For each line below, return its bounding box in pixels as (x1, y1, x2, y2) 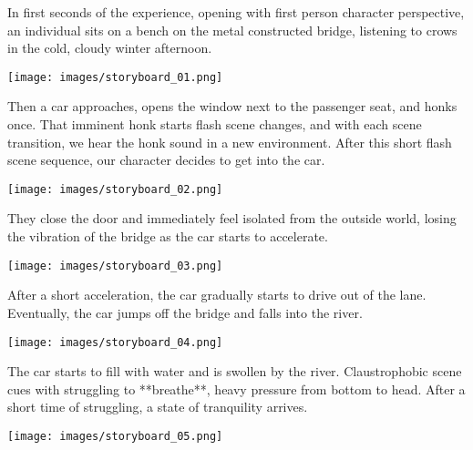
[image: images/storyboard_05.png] (7, 429, 223, 443)
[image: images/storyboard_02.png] (7, 182, 223, 196)
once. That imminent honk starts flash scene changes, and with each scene (7, 115, 422, 134)
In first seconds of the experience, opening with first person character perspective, (7, 3, 465, 21)
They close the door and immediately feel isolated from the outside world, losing (7, 209, 457, 228)
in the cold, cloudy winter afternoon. (7, 38, 212, 57)
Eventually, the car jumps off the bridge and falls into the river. (7, 302, 363, 322)
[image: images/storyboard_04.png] (7, 335, 223, 349)
